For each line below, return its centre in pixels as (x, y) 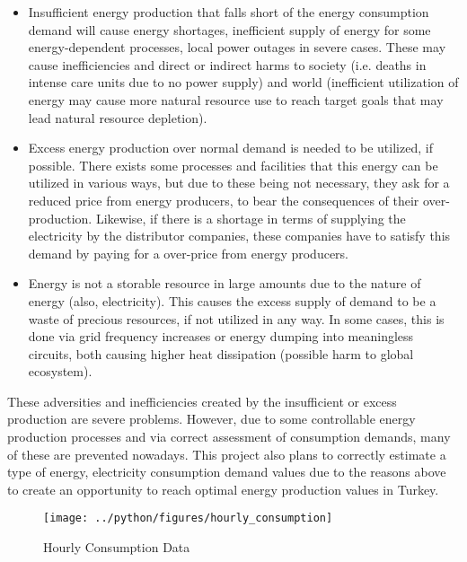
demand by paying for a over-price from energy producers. (188, 253)
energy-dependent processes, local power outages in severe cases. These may (237, 47)
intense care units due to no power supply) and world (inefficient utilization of (243, 82)
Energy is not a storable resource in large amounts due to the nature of (225, 283)
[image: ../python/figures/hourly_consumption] (188, 518)
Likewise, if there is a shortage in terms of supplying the (251, 218)
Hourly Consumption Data (117, 547)
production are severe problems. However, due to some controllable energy (211, 419)
